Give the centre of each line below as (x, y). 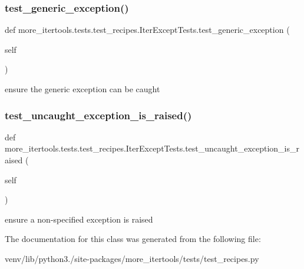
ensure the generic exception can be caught (82, 89)
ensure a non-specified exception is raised (79, 219)
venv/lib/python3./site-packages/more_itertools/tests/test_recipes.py (132, 258)
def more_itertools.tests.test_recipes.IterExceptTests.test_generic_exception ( (147, 30)
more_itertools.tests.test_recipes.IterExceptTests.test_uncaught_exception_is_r (152, 148)
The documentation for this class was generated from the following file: (133, 239)
